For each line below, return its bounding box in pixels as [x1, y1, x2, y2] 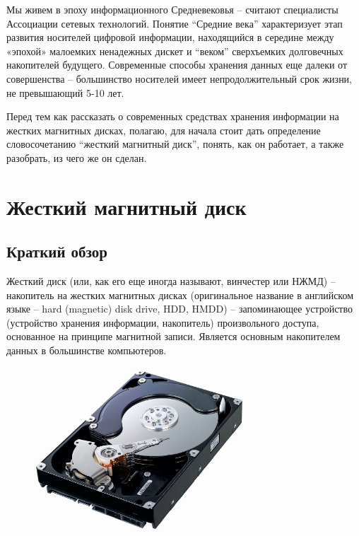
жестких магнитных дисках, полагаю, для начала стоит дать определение [6, 122, 321, 137]
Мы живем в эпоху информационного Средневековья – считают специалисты [6, 2, 339, 16]
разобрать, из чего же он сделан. [6, 150, 147, 165]
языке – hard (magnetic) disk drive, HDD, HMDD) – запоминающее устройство [6, 301, 353, 316]
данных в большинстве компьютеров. [6, 343, 167, 358]
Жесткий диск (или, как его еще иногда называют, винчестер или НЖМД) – [6, 274, 336, 289]
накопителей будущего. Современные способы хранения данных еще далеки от [6, 57, 348, 72]
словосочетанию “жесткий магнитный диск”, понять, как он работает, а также [6, 136, 344, 151]
